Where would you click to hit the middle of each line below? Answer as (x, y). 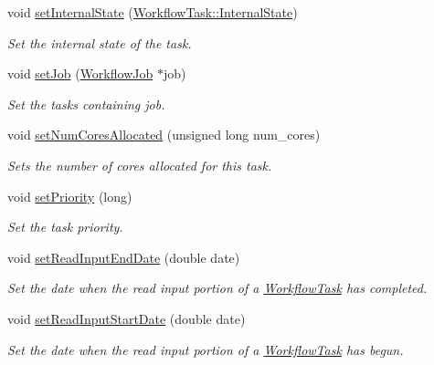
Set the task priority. (65, 227)
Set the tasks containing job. (86, 104)
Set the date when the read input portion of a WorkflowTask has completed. (217, 288)
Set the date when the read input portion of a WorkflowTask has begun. (206, 349)
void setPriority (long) (70, 196)
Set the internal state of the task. (100, 42)
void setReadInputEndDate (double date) (124, 257)
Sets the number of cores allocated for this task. (140, 165)
